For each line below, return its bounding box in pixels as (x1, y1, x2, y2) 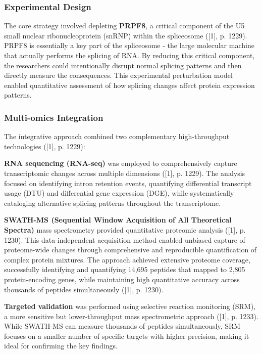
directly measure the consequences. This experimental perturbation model (4, 70, 233, 80)
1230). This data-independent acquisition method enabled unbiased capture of (4, 234, 245, 245)
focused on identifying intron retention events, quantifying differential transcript (4, 178, 252, 188)
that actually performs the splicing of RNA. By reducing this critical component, (4, 50, 255, 60)
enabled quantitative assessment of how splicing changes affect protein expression (4, 79, 255, 90)
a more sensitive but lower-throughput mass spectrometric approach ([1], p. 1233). (4, 311, 258, 321)
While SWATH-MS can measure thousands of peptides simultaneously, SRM (4, 321, 241, 331)
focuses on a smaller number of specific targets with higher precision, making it (4, 330, 249, 341)
